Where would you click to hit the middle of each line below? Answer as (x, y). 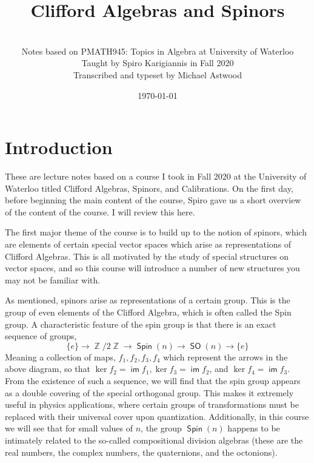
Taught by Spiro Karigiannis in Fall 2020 (158, 63)
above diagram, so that (48, 369)
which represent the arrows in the (225, 357)
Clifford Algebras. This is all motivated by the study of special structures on (147, 256)
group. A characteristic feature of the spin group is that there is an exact (141, 324)
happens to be (254, 428)
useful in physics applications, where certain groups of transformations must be (152, 404)
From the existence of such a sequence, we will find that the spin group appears (153, 380)
